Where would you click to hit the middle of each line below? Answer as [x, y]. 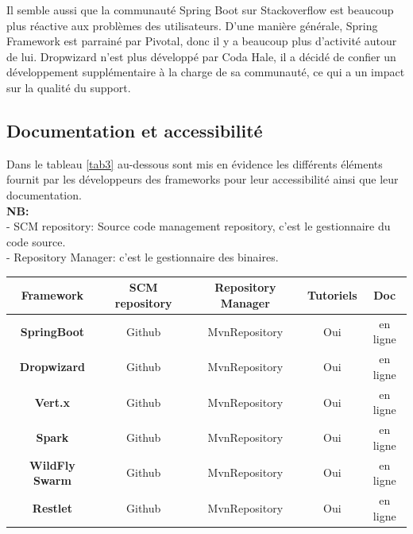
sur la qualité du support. [69, 87]
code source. [36, 241]
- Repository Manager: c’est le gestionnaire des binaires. [143, 257]
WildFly [52, 464]
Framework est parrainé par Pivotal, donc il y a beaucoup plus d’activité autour [202, 41]
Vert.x [52, 402]
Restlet [52, 507]
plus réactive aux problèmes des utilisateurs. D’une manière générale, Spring [192, 25]
